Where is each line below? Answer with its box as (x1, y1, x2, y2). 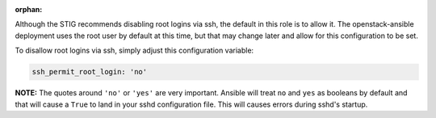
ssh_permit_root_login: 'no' (31, 67, 148, 77)
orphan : (15, 5, 43, 14)
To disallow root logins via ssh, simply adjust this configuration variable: (15, 45, 254, 56)
